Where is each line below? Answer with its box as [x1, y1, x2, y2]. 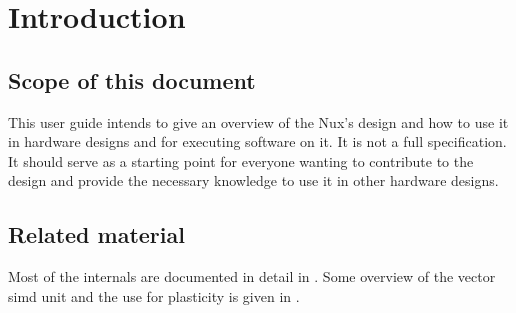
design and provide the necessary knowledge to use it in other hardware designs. [8, 170, 499, 191]
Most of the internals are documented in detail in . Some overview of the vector [8, 266, 496, 287]
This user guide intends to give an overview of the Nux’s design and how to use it [8, 111, 509, 132]
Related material [8, 219, 185, 250]
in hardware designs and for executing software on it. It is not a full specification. [8, 131, 507, 152]
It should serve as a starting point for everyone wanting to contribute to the [8, 150, 474, 171]
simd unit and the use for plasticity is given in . [8, 285, 300, 306]
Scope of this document [8, 64, 256, 95]
